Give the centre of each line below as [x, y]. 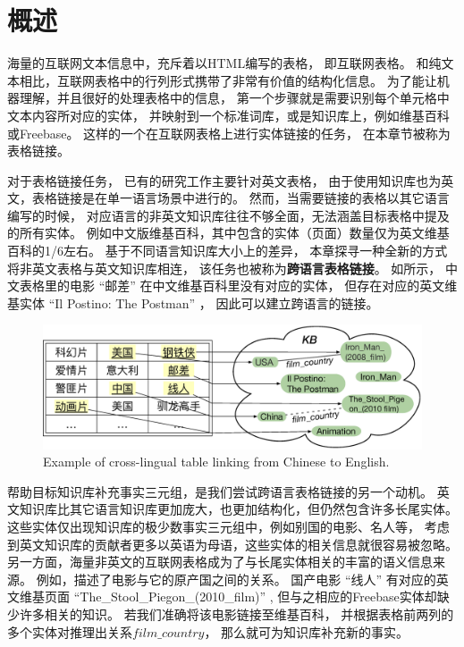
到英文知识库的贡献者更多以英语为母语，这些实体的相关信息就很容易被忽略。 [232, 544]
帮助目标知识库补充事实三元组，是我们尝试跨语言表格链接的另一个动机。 [220, 491]
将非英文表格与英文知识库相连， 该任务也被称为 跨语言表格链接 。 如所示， [224, 268]
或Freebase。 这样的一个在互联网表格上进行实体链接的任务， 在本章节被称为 [229, 133]
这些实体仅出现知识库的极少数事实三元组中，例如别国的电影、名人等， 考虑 [228, 526]
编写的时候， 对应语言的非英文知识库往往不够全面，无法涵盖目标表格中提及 [228, 215]
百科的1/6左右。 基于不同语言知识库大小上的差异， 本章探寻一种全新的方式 [228, 251]
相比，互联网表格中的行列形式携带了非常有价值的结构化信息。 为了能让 [228, 80]
